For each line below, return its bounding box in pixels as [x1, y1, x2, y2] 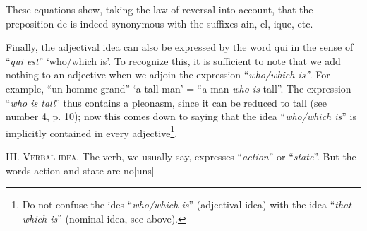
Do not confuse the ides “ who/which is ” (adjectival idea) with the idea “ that [22, 197, 351, 212]
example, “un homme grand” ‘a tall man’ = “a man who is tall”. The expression [6, 81, 351, 95]
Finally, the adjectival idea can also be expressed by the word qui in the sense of [6, 40, 354, 54]
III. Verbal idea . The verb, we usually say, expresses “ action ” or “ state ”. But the [6, 149, 356, 163]
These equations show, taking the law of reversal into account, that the [6, 2, 313, 16]
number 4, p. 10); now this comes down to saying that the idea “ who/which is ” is [6, 109, 356, 124]
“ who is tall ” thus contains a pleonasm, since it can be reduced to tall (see [6, 95, 327, 109]
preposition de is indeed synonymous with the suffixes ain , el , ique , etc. [6, 16, 313, 30]
